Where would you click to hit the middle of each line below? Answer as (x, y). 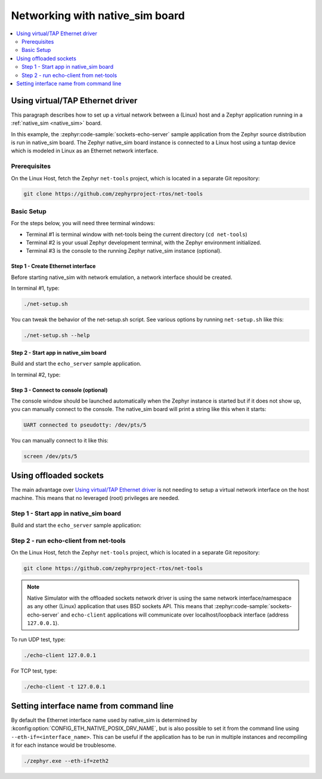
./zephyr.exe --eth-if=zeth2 (66, 761)
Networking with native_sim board (98, 16)
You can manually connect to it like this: (60, 441)
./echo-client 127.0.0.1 (60, 655)
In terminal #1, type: (35, 288)
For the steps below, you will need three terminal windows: (83, 223)
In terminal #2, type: (36, 375)
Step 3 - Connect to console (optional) (59, 390)
